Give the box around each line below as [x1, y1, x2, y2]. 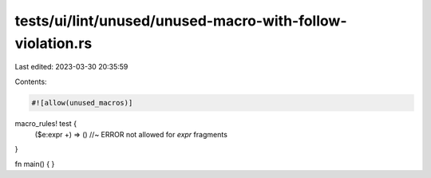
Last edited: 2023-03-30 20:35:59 [14, 62, 129, 72]
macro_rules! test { [14, 118, 77, 128]
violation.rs [14, 34, 93, 52]
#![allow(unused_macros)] [31, 98, 133, 107]
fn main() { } [14, 159, 55, 168]
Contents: [14, 77, 47, 86]
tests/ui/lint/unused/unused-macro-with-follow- [14, 12, 347, 30]
